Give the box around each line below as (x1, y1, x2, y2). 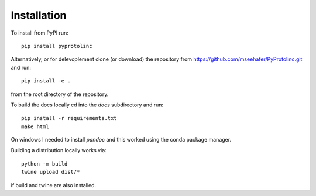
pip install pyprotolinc (21, 43, 92, 49)
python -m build (21, 160, 68, 167)
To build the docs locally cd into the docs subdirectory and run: (11, 101, 164, 108)
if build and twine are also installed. (11, 181, 97, 188)
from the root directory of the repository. (11, 91, 109, 98)
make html (21, 123, 49, 130)
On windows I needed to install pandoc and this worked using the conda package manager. (11, 136, 231, 143)
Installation (11, 9, 67, 22)
